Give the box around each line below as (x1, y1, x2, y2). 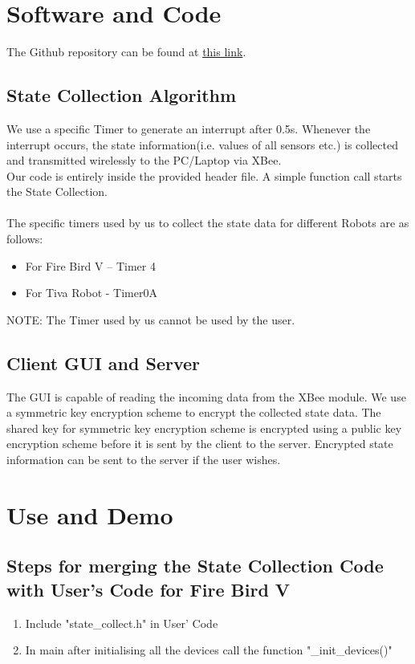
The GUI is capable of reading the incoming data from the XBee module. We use (6, 388, 406, 405)
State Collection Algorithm (6, 83, 237, 108)
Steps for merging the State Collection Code (6, 553, 384, 578)
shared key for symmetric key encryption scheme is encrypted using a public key (6, 419, 402, 436)
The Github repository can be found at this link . (6, 43, 246, 60)
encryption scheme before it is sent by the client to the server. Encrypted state (6, 435, 393, 452)
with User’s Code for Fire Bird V (6, 576, 291, 601)
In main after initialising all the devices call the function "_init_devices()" (25, 642, 393, 658)
